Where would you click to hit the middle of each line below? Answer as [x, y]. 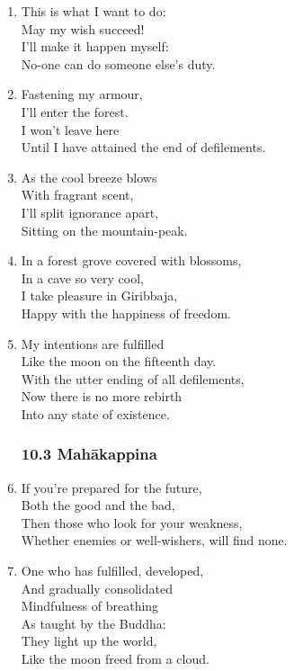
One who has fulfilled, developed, [112, 571]
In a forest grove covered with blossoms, [131, 260]
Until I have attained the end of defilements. [143, 147]
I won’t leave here [70, 129]
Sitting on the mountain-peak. [104, 230]
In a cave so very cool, [82, 277]
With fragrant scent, [77, 195]
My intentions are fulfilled [93, 343]
